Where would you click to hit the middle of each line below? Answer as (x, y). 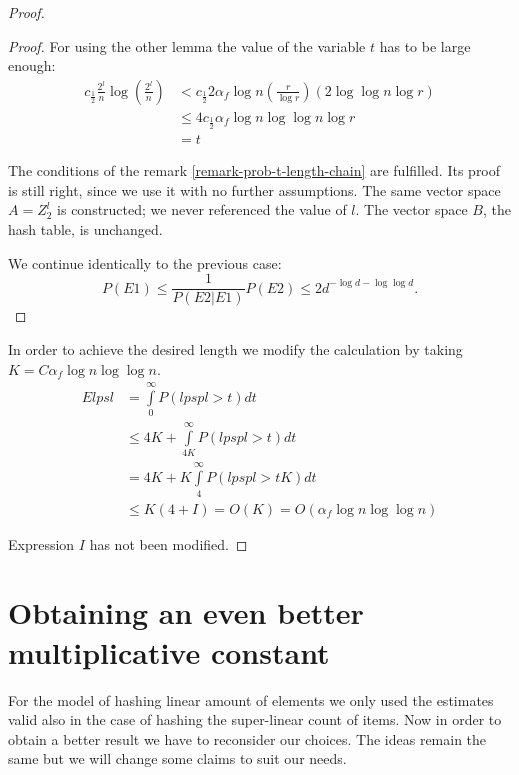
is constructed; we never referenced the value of (202, 209)
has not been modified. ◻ (168, 543)
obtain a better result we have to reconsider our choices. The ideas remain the (247, 738)
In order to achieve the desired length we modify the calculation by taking (235, 348)
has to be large (425, 45)
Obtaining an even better (186, 612)
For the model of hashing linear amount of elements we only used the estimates (251, 699)
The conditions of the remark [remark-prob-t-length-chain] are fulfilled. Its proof (254, 170)
